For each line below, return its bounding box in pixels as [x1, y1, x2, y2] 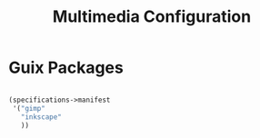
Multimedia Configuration [52, 6, 252, 27]
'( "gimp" [12, 103, 46, 113]
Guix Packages [8, 57, 124, 78]
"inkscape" [20, 112, 63, 122]
